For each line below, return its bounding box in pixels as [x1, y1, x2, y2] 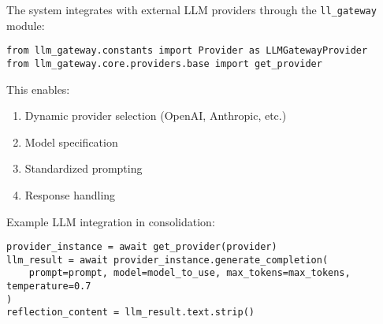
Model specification [24, 133, 118, 150]
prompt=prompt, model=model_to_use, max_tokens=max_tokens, [28, 267, 351, 279]
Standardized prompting [24, 160, 143, 177]
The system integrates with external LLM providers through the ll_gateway [6, 2, 377, 17]
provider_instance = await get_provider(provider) [6, 241, 277, 253]
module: [6, 17, 45, 33]
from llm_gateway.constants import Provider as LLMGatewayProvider [6, 45, 368, 57]
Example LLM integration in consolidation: [6, 213, 215, 229]
